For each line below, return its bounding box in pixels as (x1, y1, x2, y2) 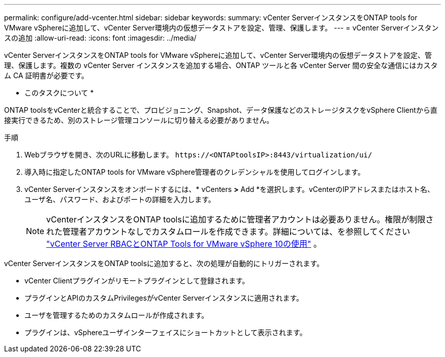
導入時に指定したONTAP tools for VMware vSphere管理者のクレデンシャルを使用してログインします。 (24, 168, 365, 176)
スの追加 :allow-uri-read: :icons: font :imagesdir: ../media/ (4, 34, 197, 42)
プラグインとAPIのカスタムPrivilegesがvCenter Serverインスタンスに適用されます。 (24, 294, 304, 302)
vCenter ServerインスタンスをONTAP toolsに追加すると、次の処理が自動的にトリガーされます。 (4, 259, 324, 268)
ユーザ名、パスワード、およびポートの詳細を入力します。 (24, 195, 215, 204)
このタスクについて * (24, 88, 94, 97)
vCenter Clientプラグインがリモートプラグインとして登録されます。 (24, 276, 249, 285)
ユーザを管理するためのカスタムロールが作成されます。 (24, 311, 209, 319)
